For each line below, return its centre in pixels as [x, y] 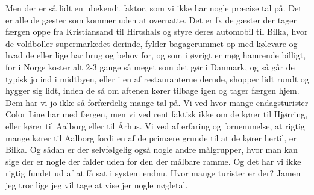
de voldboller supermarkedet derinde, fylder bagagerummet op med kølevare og [152, 43]
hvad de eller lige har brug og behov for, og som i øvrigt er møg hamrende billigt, [156, 55]
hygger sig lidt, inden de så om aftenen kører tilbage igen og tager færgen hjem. [152, 91]
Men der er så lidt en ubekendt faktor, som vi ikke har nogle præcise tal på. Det [154, 8]
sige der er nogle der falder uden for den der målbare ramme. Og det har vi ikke [153, 161]
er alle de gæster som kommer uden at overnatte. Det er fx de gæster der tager [151, 20]
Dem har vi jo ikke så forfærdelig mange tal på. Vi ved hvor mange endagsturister [157, 102]
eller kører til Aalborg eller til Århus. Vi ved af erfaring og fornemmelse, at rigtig [155, 125]
